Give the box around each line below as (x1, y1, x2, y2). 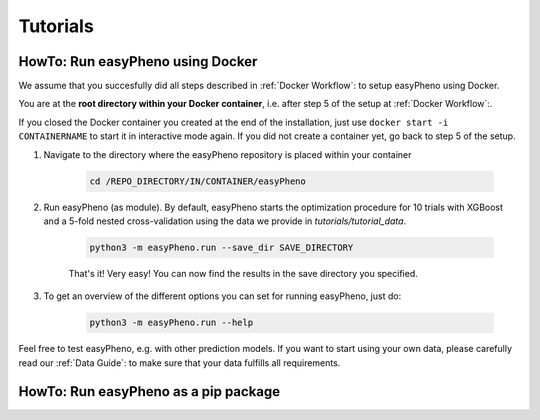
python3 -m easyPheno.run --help (89, 317, 254, 329)
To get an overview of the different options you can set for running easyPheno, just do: (43, 290, 402, 302)
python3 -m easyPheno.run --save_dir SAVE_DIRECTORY (89, 241, 354, 253)
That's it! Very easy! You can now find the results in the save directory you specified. (68, 267, 419, 279)
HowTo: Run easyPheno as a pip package (18, 383, 281, 400)
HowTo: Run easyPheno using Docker (18, 53, 258, 70)
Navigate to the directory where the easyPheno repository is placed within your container (43, 148, 412, 160)
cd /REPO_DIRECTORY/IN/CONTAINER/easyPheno (89, 175, 307, 187)
